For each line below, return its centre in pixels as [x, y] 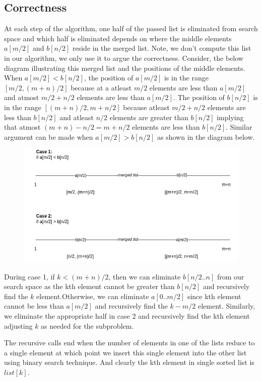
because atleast [146, 107]
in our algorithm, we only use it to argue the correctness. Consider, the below [124, 58]
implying [230, 117]
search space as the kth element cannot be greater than [89, 286]
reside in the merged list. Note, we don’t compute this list [162, 48]
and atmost [22, 97]
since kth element [214, 296]
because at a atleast [101, 87]
